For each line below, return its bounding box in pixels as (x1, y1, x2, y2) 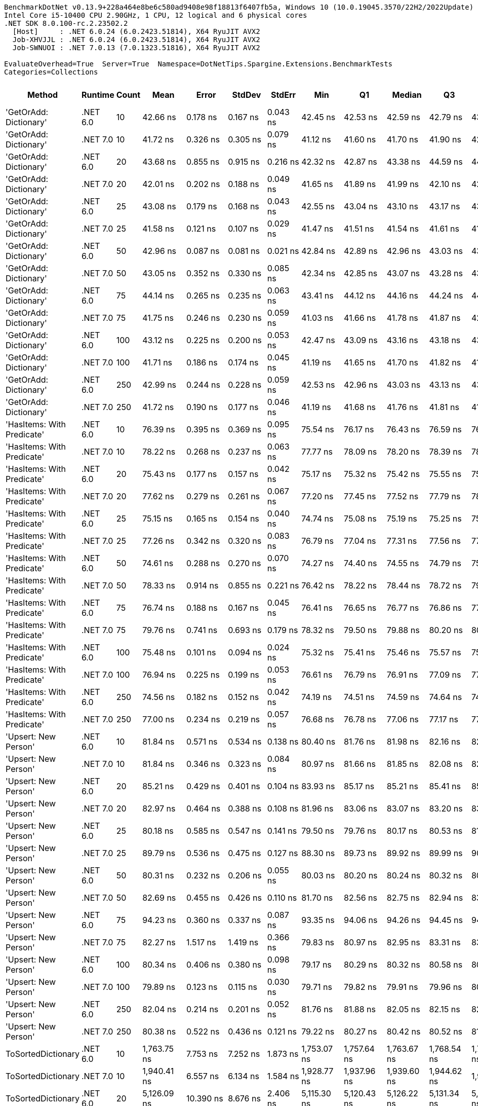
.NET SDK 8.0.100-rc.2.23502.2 (4, 19, 128, 27)
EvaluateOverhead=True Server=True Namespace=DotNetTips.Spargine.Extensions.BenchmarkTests (4, 60, 393, 68)
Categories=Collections (4, 68, 98, 76)
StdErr (270, 90, 296, 100)
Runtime (81, 90, 114, 100)
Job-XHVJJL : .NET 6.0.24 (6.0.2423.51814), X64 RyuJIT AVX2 (12, 35, 260, 44)
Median (392, 90, 422, 100)
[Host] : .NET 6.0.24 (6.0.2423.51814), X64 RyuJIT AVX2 (12, 27, 260, 35)
